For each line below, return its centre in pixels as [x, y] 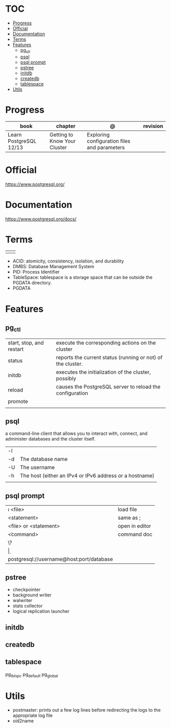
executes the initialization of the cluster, [103, 372]
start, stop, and [26, 343]
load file [127, 509]
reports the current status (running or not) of [109, 357]
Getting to [62, 135]
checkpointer [26, 590]
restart [16, 349]
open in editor [134, 526]
